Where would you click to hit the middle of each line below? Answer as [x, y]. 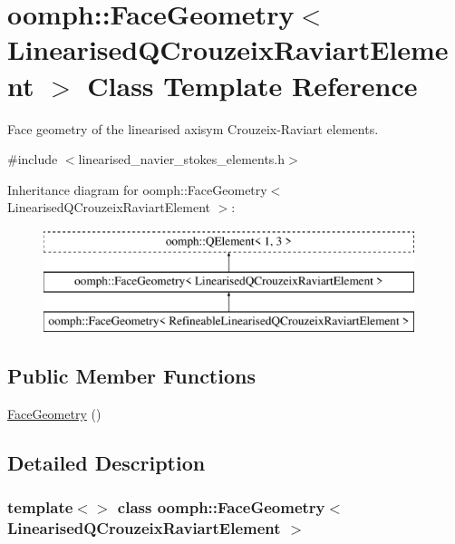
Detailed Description [106, 463]
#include [33, 159]
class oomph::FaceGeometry [221, 507]
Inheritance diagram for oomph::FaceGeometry [137, 189]
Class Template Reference [252, 85]
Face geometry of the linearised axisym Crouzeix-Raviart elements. [193, 128]
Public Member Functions [131, 376]
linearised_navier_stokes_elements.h [182, 159]
